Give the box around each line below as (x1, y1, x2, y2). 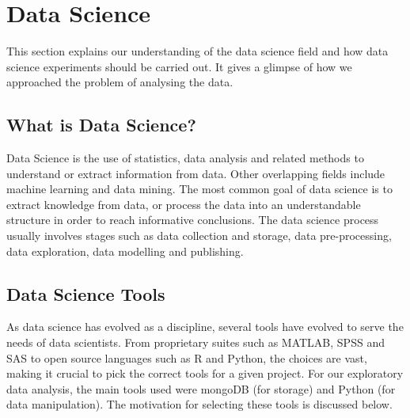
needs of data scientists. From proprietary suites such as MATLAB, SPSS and (6, 334, 385, 351)
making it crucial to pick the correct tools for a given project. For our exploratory (6, 365, 404, 382)
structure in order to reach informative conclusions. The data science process (6, 211, 379, 228)
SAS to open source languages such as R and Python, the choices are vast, (6, 349, 367, 366)
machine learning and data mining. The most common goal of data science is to (6, 180, 393, 197)
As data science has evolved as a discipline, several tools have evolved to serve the (6, 318, 404, 335)
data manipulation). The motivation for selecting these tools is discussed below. (6, 396, 393, 412)
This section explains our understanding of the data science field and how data (6, 43, 389, 59)
